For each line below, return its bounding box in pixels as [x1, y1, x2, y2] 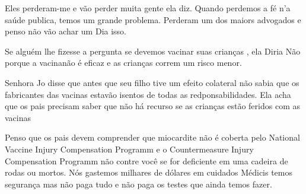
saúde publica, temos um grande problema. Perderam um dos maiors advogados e [5, 13, 301, 26]
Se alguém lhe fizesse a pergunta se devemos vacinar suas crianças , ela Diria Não [5, 44, 301, 57]
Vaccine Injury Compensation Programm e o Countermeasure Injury [5, 142, 254, 155]
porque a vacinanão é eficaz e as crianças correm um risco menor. [5, 56, 242, 69]
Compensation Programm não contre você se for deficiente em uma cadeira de [5, 154, 288, 167]
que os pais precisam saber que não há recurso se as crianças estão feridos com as [5, 100, 300, 112]
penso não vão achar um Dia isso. [5, 25, 127, 37]
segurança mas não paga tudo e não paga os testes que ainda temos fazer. [5, 177, 272, 190]
